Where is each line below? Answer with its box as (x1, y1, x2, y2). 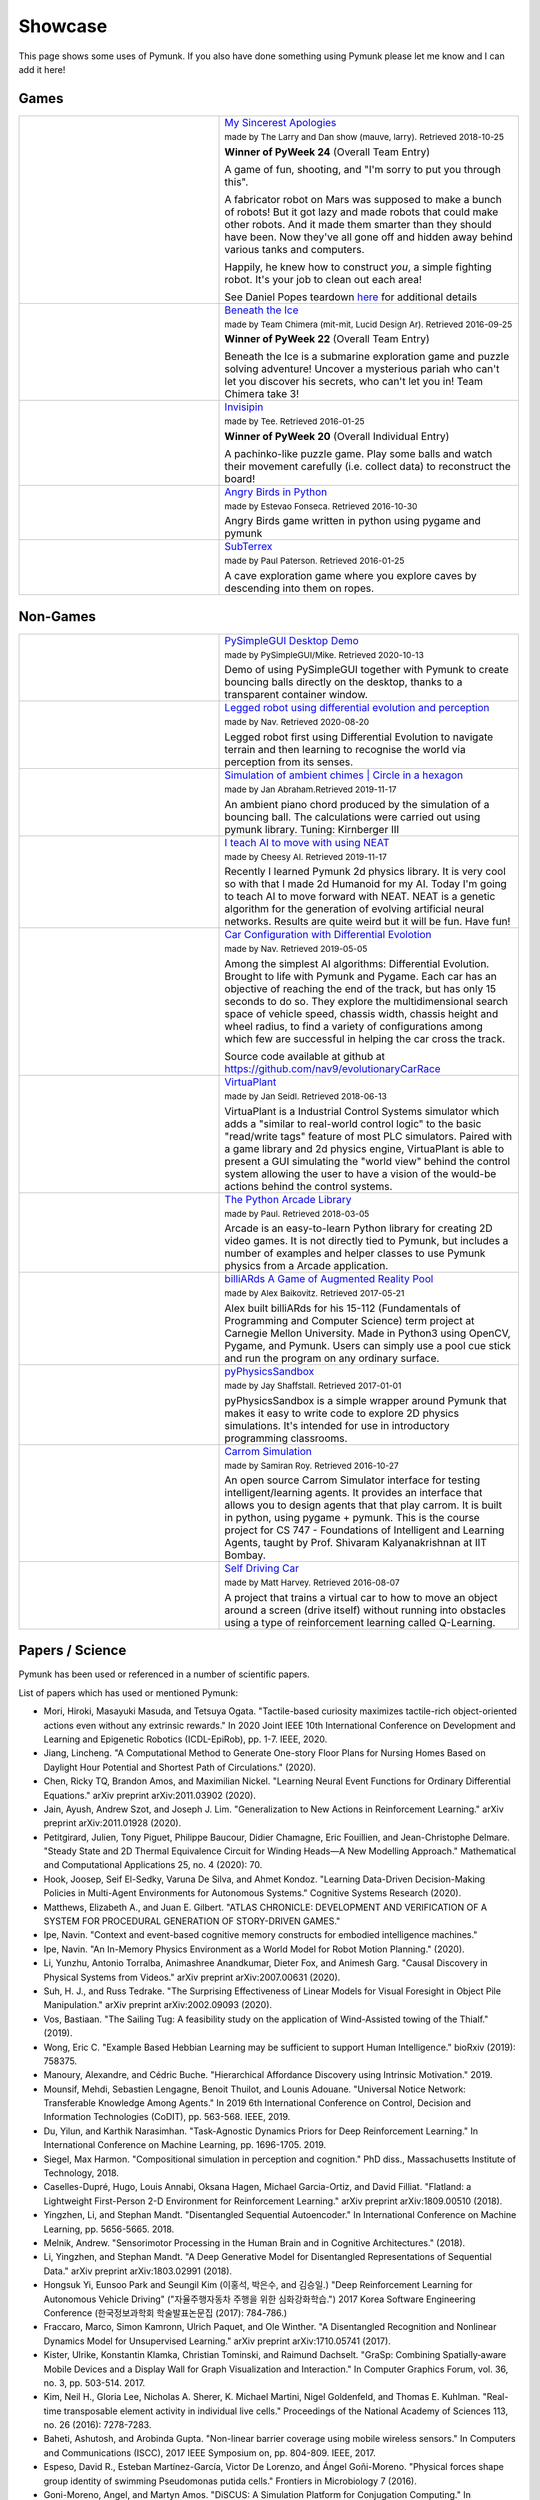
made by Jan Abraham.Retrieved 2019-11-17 (224, 783, 397, 795)
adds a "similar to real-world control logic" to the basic (224, 1116, 482, 1130)
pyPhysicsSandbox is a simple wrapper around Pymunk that (224, 1393, 507, 1407)
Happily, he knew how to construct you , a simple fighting (224, 260, 492, 274)
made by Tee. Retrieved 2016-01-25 (224, 416, 365, 427)
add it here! (18, 63, 66, 75)
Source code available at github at (224, 1049, 385, 1063)
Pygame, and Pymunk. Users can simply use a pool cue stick (224, 1338, 512, 1352)
